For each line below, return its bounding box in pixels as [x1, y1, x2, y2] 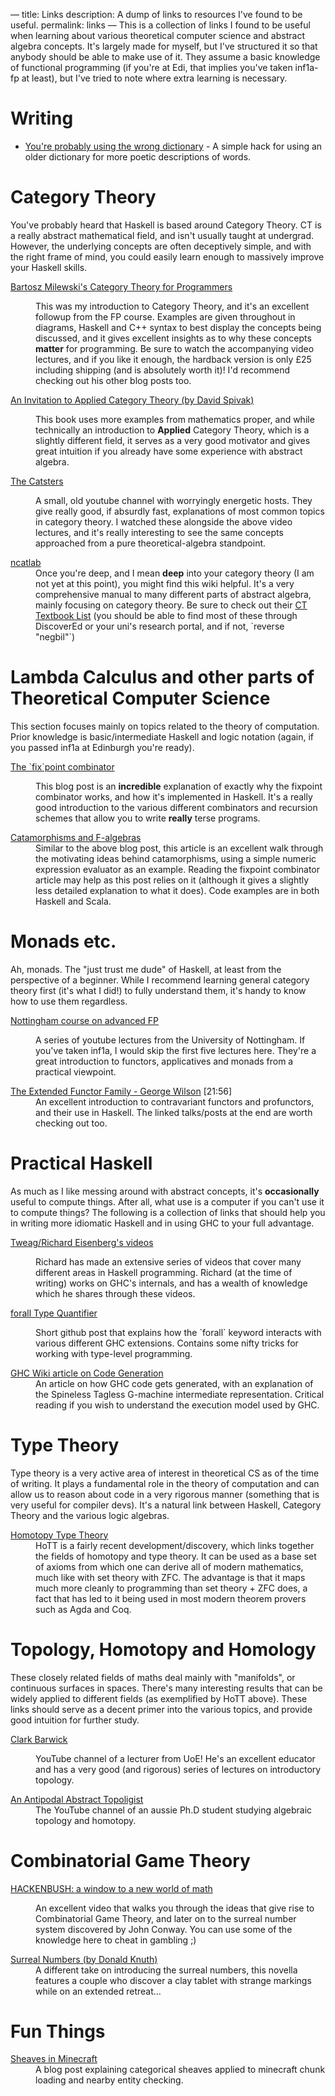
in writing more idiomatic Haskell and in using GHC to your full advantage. [10, 1217, 315, 1229]
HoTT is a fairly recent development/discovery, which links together [35, 1539, 315, 1551]
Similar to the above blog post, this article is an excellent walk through [35, 842, 324, 854]
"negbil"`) [35, 630, 76, 643]
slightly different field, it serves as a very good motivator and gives [35, 434, 311, 446]
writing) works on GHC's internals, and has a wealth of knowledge [35, 1277, 308, 1289]
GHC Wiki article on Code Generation [10, 1367, 164, 1379]
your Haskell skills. [10, 261, 88, 273]
